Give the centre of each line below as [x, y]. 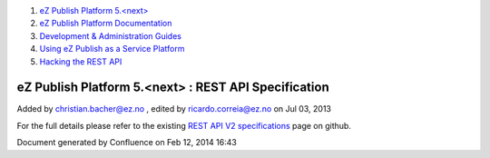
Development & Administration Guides [110, 35]
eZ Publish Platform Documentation [106, 24]
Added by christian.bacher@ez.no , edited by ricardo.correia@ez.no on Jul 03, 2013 [174, 109]
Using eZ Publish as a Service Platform [112, 49]
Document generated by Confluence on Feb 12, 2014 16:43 [127, 143]
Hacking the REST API [81, 61]
